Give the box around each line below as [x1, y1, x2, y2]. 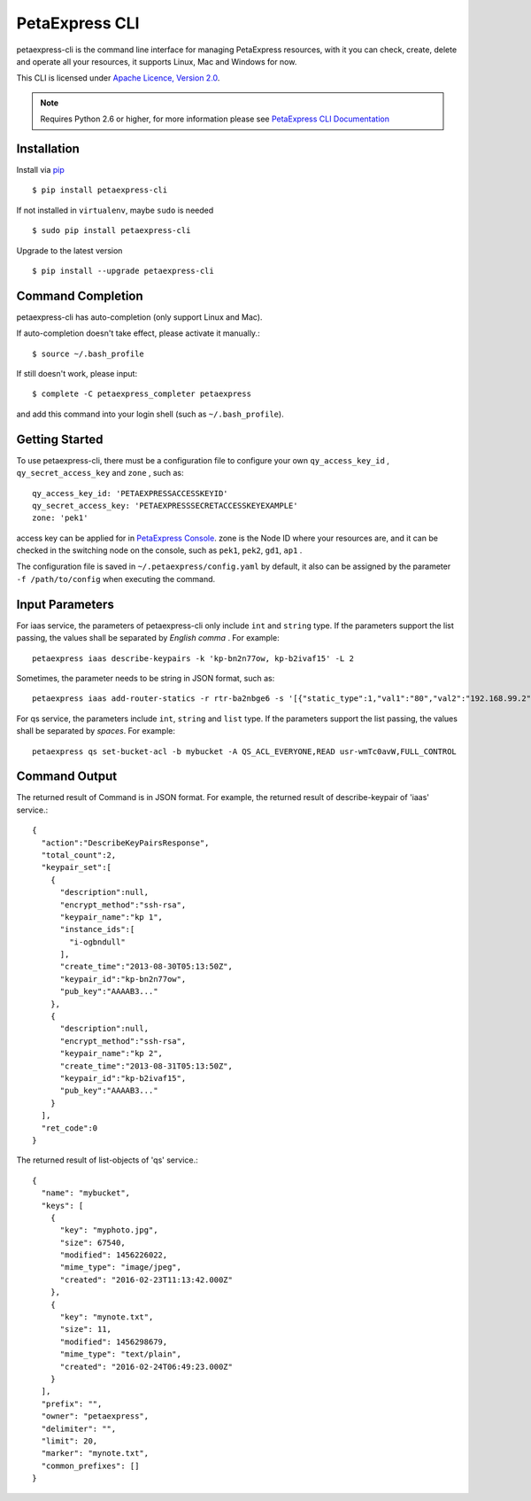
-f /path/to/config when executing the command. [16, 573, 216, 584]
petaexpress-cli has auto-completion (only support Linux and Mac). [16, 311, 263, 323]
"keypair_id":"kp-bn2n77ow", [59, 974, 187, 984]
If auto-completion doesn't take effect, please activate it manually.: [16, 328, 260, 338]
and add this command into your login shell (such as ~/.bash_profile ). [16, 408, 284, 419]
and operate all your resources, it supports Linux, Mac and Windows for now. [16, 56, 297, 66]
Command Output [16, 769, 118, 784]
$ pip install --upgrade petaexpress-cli [32, 266, 214, 276]
